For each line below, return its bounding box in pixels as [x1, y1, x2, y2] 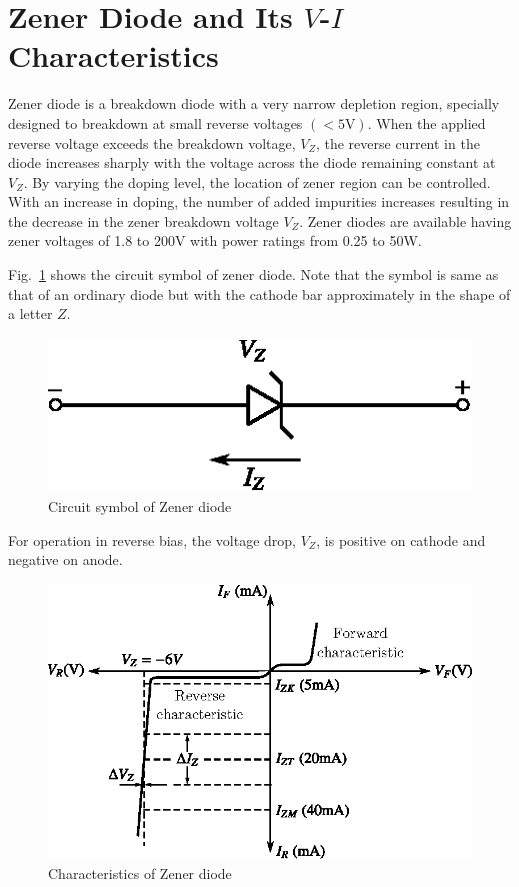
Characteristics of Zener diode [48, 863, 232, 884]
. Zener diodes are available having [299, 210, 512, 231]
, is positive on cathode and [316, 529, 486, 550]
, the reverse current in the [315, 132, 480, 153]
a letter [8, 303, 53, 324]
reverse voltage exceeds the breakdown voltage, [8, 132, 296, 153]
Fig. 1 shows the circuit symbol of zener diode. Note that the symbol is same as [8, 264, 499, 285]
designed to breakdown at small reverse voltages [8, 112, 303, 133]
